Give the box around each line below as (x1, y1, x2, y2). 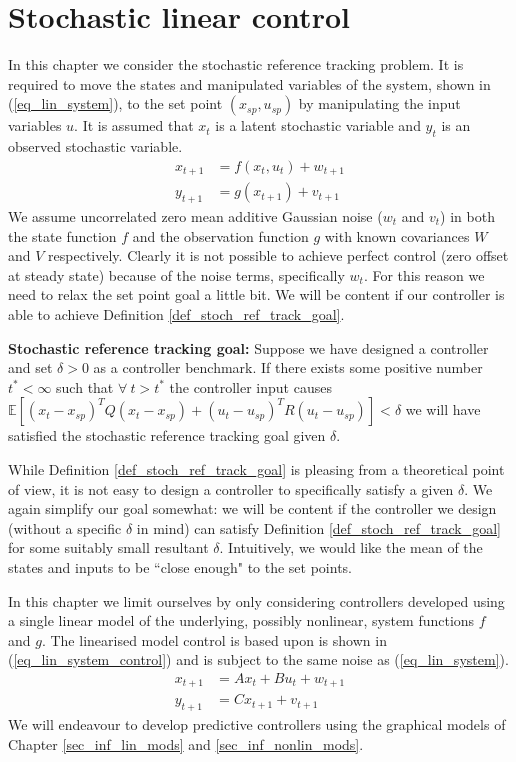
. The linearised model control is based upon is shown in (41, 629, 387, 650)
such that (56, 376, 114, 397)
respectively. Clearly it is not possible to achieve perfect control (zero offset (48, 245, 509, 266)
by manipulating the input (298, 93, 461, 114)
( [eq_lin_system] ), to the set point (8, 93, 223, 114)
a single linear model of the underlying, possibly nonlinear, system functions (8, 610, 475, 631)
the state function (8, 225, 117, 246)
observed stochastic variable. (8, 136, 183, 157)
